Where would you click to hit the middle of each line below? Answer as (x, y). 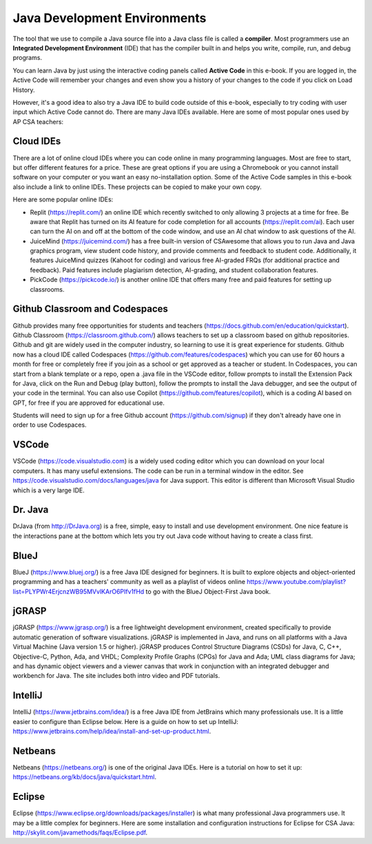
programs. (28, 58)
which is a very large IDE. (49, 490)
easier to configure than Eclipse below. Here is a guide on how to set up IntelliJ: (126, 721)
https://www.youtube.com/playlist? (297, 582)
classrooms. (47, 289)
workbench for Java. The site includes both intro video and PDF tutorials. (116, 676)
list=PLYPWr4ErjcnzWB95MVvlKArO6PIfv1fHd (79, 591)
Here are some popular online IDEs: (63, 199)
